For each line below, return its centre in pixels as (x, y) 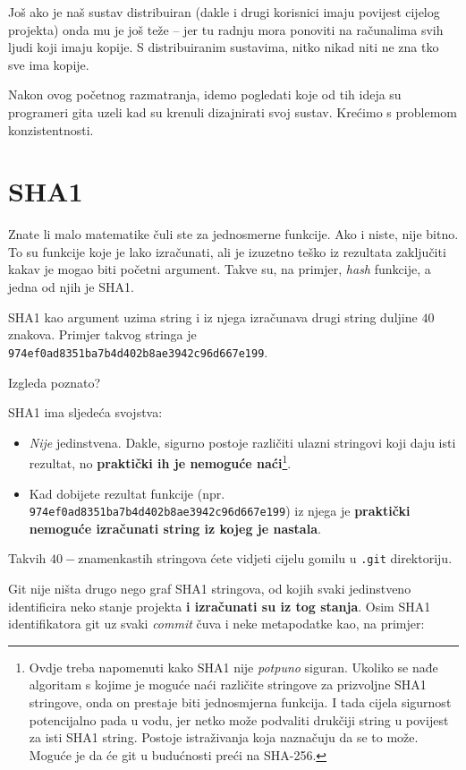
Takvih (27, 558)
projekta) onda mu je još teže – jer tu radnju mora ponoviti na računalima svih (226, 29)
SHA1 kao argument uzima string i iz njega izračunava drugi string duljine (213, 317)
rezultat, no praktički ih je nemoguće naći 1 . (160, 462)
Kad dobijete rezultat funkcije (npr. (127, 493)
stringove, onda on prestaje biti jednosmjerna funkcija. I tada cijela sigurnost (240, 702)
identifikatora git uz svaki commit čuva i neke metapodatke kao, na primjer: (216, 624)
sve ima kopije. (49, 64)
